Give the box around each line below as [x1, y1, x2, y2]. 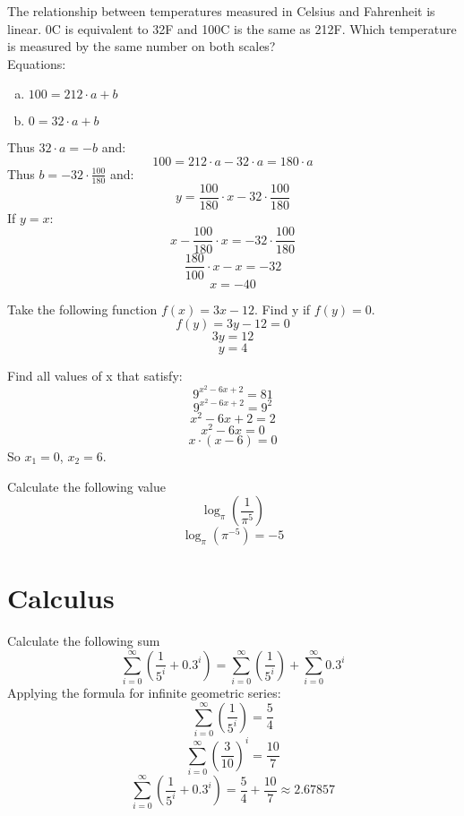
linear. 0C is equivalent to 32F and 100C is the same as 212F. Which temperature [7, 19, 457, 38]
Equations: [7, 54, 66, 73]
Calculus [7, 580, 115, 616]
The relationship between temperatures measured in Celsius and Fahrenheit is [7, 2, 435, 20]
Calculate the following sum [7, 631, 160, 650]
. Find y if [254, 299, 311, 318]
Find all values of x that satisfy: [7, 366, 183, 385]
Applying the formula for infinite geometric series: [7, 683, 281, 702]
